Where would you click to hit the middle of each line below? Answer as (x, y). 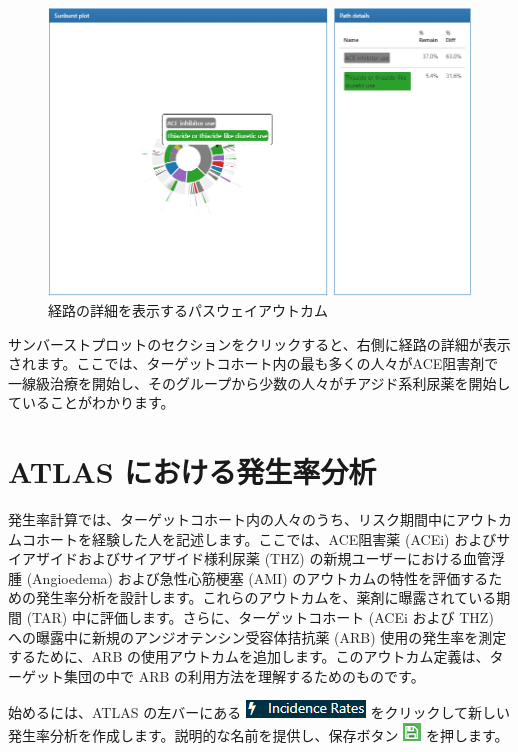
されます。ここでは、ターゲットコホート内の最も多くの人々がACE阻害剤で (253, 363)
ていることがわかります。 (91, 402)
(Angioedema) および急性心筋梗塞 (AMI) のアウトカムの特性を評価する (257, 577)
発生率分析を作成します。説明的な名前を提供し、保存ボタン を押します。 (258, 734)
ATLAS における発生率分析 (192, 471)
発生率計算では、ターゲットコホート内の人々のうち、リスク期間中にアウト (253, 519)
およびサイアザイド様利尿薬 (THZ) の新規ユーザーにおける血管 (284, 558)
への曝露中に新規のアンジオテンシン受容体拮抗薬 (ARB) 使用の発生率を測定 (257, 636)
